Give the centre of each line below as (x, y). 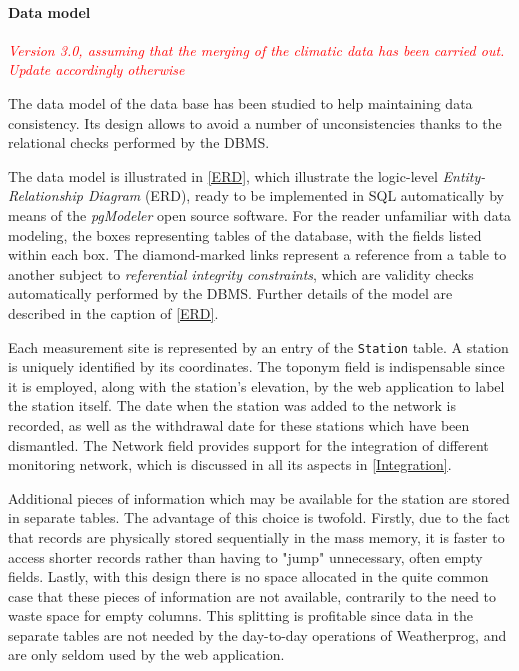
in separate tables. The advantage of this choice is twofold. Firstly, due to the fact (259, 517)
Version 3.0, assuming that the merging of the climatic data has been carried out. (256, 49)
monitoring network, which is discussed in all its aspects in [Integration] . (230, 464)
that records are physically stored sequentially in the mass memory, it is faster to (256, 536)
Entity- (464, 175)
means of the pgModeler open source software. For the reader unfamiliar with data (260, 214)
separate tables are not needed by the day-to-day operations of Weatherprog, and (257, 634)
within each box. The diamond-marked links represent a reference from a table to (257, 254)
